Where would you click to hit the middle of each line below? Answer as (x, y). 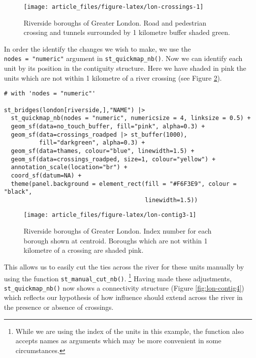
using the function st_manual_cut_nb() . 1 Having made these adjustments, (118, 277)
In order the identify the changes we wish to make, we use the (97, 48)
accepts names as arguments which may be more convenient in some (118, 341)
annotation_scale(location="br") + (69, 167)
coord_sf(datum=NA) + (46, 175)
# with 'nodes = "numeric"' (50, 94)
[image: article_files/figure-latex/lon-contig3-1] (110, 215)
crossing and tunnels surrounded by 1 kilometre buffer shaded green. (127, 32)
